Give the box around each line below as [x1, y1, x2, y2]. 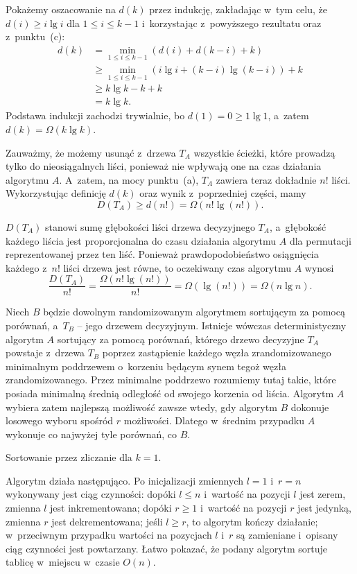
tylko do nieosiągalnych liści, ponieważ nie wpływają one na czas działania [6, 159, 322, 173]
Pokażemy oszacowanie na [6, 2, 116, 16]
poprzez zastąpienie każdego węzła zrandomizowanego [102, 345, 331, 360]
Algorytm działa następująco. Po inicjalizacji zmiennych [6, 473, 243, 487]
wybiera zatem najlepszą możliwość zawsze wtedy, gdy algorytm [6, 399, 277, 414]
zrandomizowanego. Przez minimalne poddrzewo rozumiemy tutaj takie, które [6, 372, 336, 387]
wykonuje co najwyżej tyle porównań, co [6, 426, 177, 441]
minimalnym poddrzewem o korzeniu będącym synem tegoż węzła [6, 358, 286, 373]
